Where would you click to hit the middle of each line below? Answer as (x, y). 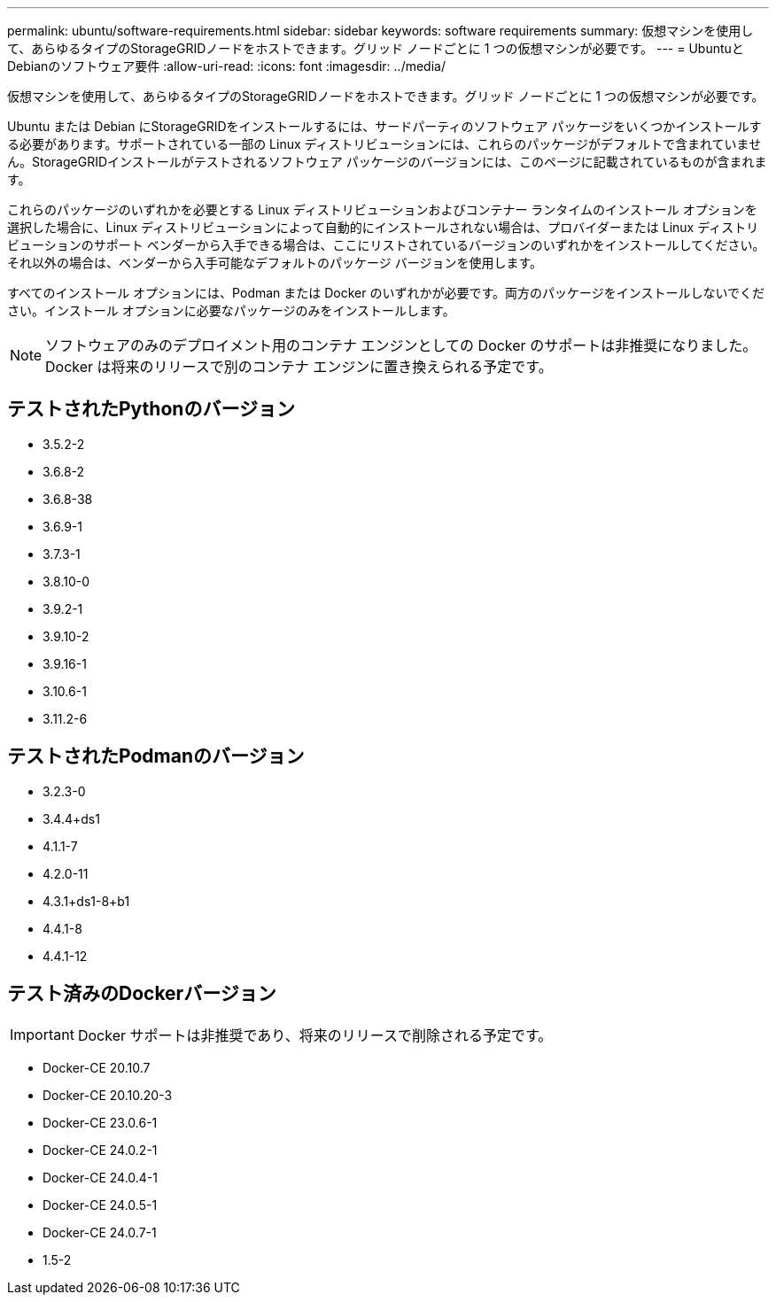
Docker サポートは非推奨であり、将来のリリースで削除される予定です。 (315, 1035)
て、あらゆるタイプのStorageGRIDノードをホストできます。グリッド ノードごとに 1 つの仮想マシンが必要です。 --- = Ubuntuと (376, 48)
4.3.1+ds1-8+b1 (86, 901)
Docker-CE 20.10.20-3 (108, 1095)
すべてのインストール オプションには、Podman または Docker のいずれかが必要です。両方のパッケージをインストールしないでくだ (386, 293)
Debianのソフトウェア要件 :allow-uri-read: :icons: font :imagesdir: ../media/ (226, 66)
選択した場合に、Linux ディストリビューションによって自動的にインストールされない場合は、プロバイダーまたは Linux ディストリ (383, 227)
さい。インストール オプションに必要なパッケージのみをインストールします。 (231, 310)
